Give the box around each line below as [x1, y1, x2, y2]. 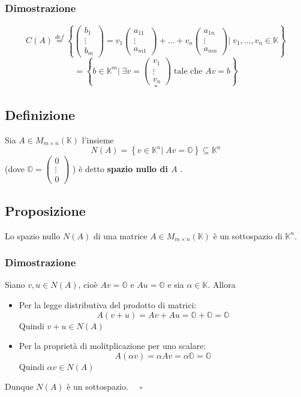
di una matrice [93, 229, 148, 242]
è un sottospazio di [213, 229, 282, 242]
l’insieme [82, 133, 114, 146]
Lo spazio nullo [5, 229, 61, 242]
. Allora [207, 278, 236, 291]
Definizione [5, 105, 76, 124]
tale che [174, 67, 203, 76]
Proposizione [5, 201, 86, 219]
